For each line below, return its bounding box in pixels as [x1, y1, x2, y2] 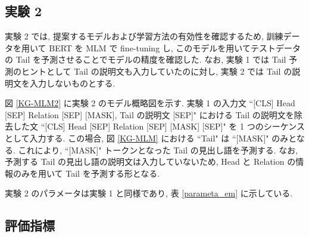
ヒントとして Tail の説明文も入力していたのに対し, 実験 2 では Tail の [21, 64, 292, 77]
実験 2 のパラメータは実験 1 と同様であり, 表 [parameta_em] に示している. [5, 187, 293, 199]
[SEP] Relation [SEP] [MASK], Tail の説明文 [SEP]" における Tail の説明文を [5, 108, 294, 121]
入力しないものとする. [29, 76, 116, 89]
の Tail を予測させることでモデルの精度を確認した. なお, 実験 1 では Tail [5, 53, 286, 66]
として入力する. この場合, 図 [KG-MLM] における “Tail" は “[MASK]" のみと [5, 131, 296, 144]
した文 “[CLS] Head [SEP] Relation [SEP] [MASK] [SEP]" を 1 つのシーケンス [13, 120, 305, 133]
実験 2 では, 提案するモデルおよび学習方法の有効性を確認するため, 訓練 [5, 30, 283, 42]
